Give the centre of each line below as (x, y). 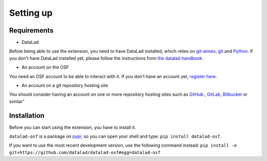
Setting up (31, 13)
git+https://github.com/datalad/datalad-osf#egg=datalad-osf (85, 152)
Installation (27, 115)
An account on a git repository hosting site (65, 85)
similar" (17, 101)
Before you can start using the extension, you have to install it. (72, 127)
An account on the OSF (45, 67)
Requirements (31, 30)
